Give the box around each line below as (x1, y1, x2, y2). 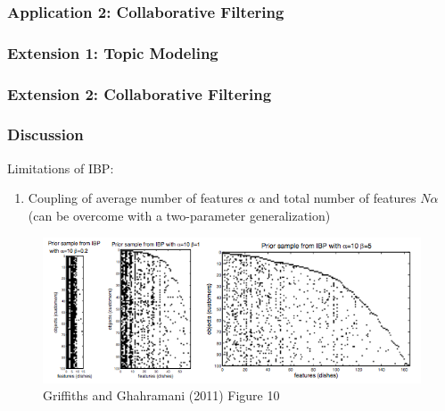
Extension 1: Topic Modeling (7, 41, 218, 63)
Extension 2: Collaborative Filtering (7, 82, 272, 105)
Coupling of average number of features (28, 189, 243, 207)
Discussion (7, 123, 84, 146)
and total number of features (260, 189, 416, 207)
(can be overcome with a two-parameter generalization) (28, 205, 331, 224)
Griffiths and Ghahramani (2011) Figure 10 (43, 386, 280, 405)
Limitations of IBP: (7, 158, 114, 177)
